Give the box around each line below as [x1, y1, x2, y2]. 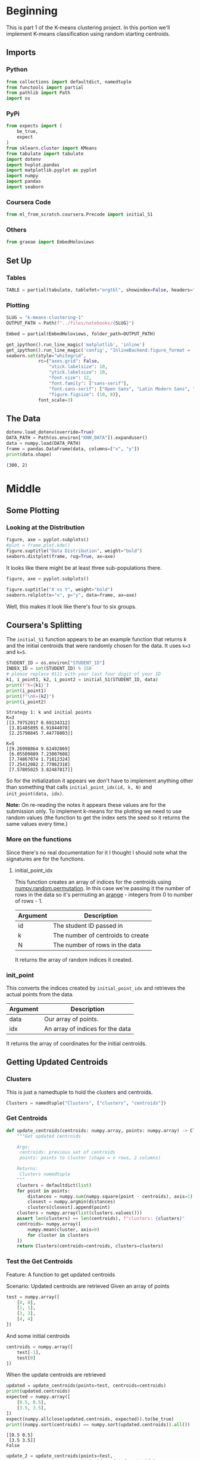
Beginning [6, 4, 58, 18]
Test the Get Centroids [6, 1258, 73, 1266]
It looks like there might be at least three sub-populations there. [6, 564, 162, 571]
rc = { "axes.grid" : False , [37, 358, 100, 364]
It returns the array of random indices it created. [14, 956, 133, 963]
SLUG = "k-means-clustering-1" [6, 314, 84, 321]
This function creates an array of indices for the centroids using [14, 878, 171, 885]
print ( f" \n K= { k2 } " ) [6, 693, 55, 699]
